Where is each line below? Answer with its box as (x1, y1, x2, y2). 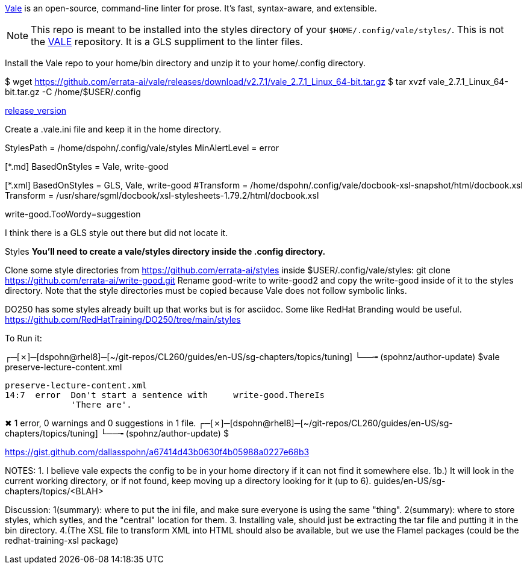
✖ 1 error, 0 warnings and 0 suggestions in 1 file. (5, 418, 196, 428)
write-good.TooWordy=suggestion (5, 209, 141, 219)
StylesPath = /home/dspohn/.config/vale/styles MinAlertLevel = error (5, 143, 279, 153)
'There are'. (70, 400, 132, 409)
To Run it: (5, 333, 42, 343)
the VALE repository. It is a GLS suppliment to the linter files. (31, 36, 303, 48)
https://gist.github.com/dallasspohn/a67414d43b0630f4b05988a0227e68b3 (5, 447, 310, 457)
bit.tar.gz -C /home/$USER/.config (5, 87, 141, 97)
